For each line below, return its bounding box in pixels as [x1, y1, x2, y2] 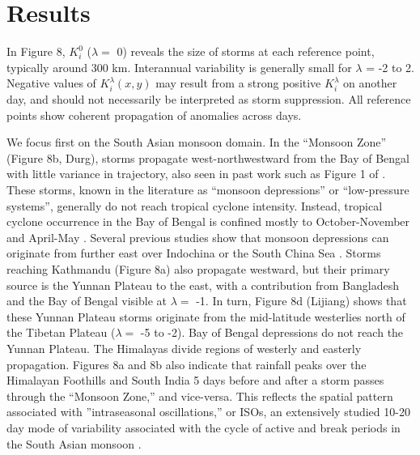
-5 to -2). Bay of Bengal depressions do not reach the [140, 324, 404, 341]
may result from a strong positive [155, 74, 321, 91]
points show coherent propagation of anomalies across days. [6, 106, 302, 123]
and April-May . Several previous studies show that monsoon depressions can [6, 228, 389, 245]
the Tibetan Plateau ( [6, 324, 116, 341]
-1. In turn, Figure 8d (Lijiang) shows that [196, 292, 407, 309]
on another [343, 74, 397, 91]
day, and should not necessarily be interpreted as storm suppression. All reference [6, 91, 411, 108]
